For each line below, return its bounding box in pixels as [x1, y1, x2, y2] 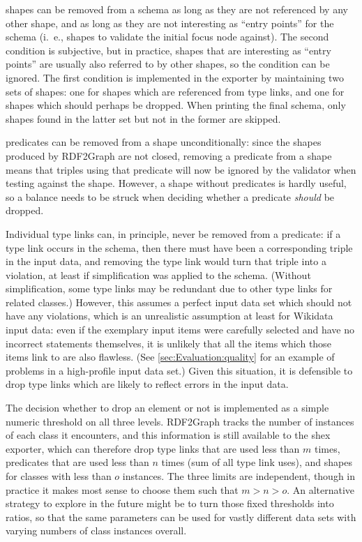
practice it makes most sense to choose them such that [6, 482, 239, 497]
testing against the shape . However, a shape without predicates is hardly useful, [6, 176, 347, 190]
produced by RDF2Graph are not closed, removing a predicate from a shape [6, 148, 332, 163]
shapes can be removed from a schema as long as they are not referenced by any [6, 2, 348, 16]
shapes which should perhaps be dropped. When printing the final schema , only [6, 98, 346, 112]
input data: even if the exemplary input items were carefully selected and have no [6, 322, 354, 337]
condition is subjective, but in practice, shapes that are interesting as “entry [6, 43, 331, 57]
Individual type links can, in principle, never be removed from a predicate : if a [6, 226, 341, 241]
